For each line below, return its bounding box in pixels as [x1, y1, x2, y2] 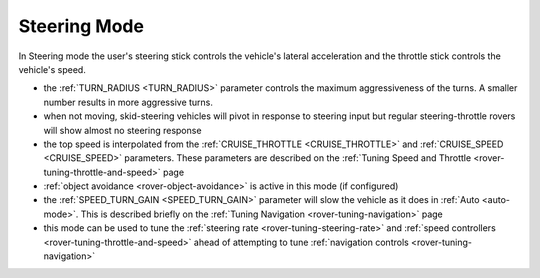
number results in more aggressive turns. [43, 96, 214, 108]
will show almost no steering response [43, 124, 202, 136]
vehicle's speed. [18, 63, 87, 75]
